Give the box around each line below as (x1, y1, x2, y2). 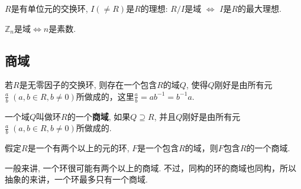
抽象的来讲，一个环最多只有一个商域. (5, 173, 148, 185)
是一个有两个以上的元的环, (27, 142, 130, 154)
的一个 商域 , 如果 (67, 110, 131, 122)
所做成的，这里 (76, 90, 134, 102)
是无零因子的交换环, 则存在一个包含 (19, 79, 157, 91)
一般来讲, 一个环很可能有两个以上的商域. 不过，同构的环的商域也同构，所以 (5, 161, 297, 174)
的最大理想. (238, 2, 281, 14)
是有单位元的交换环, (11, 2, 88, 14)
